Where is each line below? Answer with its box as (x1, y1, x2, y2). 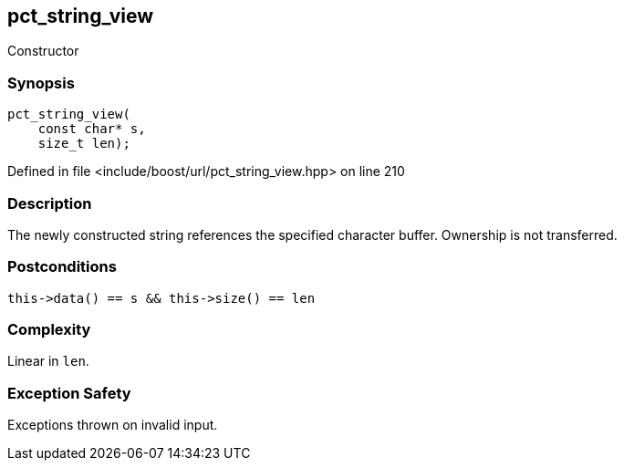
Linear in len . (7, 353, 89, 369)
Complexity (7, 320, 91, 339)
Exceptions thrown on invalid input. (7, 417, 218, 433)
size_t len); (37, 136, 130, 151)
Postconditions (7, 257, 117, 276)
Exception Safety (7, 383, 131, 402)
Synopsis (7, 73, 75, 92)
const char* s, (37, 121, 146, 137)
